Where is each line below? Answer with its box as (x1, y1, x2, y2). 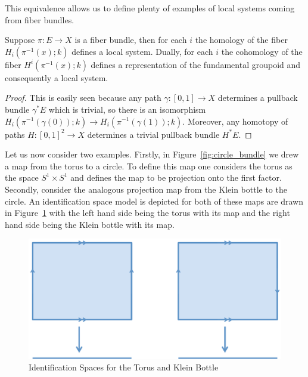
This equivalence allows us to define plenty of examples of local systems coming (5, 2, 295, 14)
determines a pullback (217, 91, 298, 104)
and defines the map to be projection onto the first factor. (70, 171, 282, 184)
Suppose (5, 33, 35, 46)
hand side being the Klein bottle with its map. (5, 218, 175, 230)
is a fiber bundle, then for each (74, 33, 187, 46)
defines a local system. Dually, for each (71, 45, 213, 57)
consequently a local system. (5, 71, 108, 84)
